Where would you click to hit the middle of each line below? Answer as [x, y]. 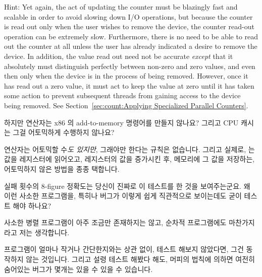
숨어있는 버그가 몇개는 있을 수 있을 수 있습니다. [78, 269]
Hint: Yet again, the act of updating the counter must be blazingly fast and [121, 7]
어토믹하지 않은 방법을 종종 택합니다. [62, 168]
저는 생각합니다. [44, 232]
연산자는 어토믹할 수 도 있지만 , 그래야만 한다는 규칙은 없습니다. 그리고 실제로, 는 [129, 149]
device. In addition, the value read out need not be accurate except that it [119, 56]
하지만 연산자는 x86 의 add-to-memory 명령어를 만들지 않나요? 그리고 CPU [121, 122]
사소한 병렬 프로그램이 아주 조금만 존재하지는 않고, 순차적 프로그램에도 [115, 222]
